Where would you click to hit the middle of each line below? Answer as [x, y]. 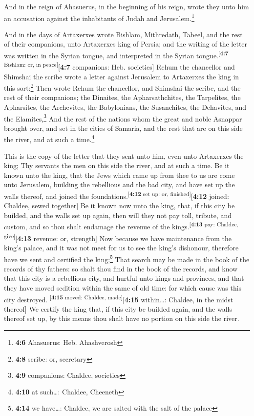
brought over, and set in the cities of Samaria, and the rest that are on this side [123, 128]
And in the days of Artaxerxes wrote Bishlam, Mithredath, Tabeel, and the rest [123, 34]
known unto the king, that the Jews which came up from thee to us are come [119, 175]
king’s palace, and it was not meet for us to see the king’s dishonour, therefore [121, 247]
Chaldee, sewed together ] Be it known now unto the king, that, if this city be [119, 206]
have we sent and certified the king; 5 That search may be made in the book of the [127, 258]
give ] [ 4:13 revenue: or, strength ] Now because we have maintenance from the [118, 237]
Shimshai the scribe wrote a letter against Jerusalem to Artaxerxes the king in [122, 76]
